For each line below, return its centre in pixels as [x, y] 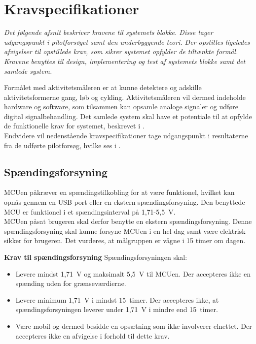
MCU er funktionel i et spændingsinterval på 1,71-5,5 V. [90, 211]
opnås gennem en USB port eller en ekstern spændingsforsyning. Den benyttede [125, 202]
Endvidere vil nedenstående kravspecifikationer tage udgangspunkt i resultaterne [126, 136]
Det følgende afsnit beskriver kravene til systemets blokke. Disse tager [109, 32]
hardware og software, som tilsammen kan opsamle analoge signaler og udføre [121, 107]
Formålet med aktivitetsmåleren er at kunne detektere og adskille [103, 87]
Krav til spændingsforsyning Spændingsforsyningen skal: [96, 257]
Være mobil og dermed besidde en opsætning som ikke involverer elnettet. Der [134, 326]
